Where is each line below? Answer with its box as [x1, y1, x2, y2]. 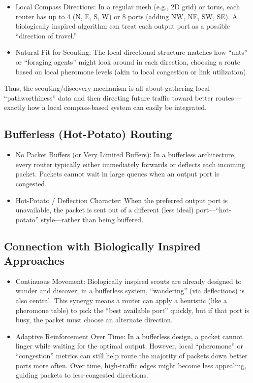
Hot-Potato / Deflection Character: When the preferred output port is [15, 195, 228, 205]
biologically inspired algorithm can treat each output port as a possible [15, 21, 230, 31]
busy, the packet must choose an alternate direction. [15, 314, 173, 325]
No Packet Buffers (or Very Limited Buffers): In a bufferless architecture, [15, 149, 236, 160]
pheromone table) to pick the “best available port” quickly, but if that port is [15, 305, 250, 315]
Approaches [4, 253, 64, 268]
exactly [4, 102, 26, 112]
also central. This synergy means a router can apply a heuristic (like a [15, 295, 227, 306]
